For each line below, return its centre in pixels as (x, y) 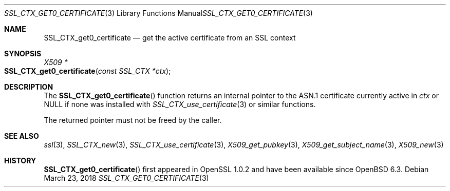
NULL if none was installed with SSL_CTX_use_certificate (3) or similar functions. (180, 104)
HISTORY (20, 161)
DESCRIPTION (29, 87)
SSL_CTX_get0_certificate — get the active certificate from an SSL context (170, 38)
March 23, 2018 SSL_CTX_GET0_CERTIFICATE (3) (126, 178)
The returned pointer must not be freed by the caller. (133, 120)
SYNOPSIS (23, 54)
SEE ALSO (22, 136)
